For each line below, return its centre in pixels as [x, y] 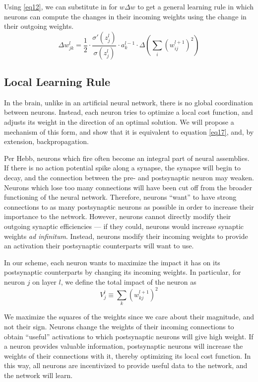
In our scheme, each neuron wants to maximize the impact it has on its [112, 262]
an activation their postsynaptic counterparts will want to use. [99, 246]
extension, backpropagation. [46, 141]
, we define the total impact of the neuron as [129, 281]
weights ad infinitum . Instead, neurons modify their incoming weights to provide [126, 236]
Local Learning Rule [57, 82]
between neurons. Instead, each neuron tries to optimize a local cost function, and [129, 112]
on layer [44, 281]
